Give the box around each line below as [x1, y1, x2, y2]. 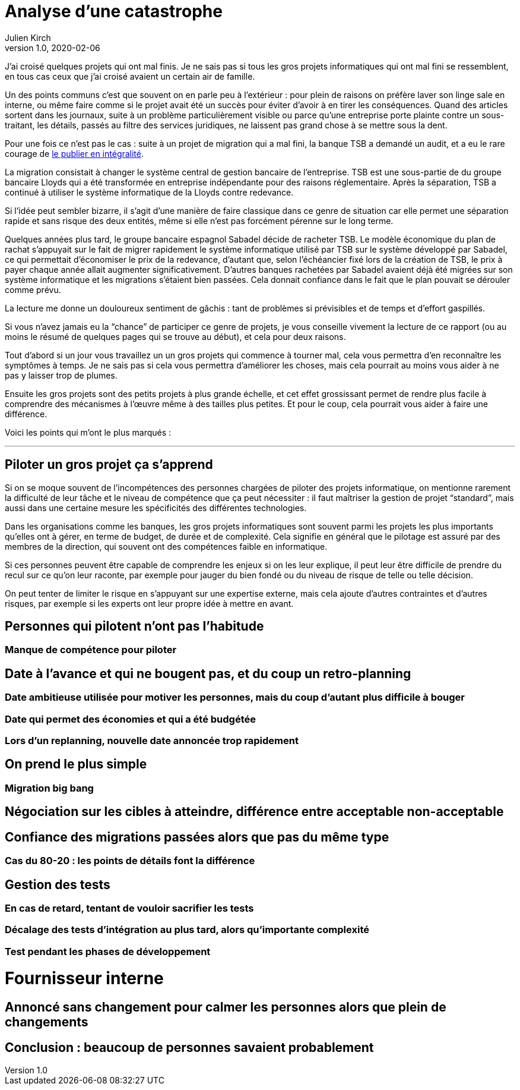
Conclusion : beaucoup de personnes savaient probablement [5, 1039, 374, 1055]
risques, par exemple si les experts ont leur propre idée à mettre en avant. [5, 598, 294, 609]
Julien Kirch [5, 32, 51, 43]
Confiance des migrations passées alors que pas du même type [5, 829, 389, 845]
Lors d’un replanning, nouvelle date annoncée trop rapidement [5, 735, 299, 747]
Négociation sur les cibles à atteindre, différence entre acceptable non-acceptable [5, 804, 504, 820]
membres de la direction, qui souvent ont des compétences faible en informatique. [5, 541, 328, 552]
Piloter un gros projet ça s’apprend [5, 457, 213, 472]
